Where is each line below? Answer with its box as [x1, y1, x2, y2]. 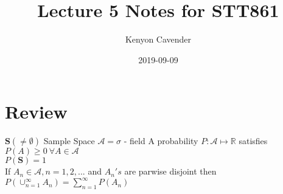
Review [5, 99, 68, 124]
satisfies [239, 134, 268, 147]
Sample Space [43, 134, 95, 147]
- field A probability [124, 134, 198, 147]
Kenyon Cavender [125, 33, 192, 46]
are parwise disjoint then [124, 165, 217, 178]
